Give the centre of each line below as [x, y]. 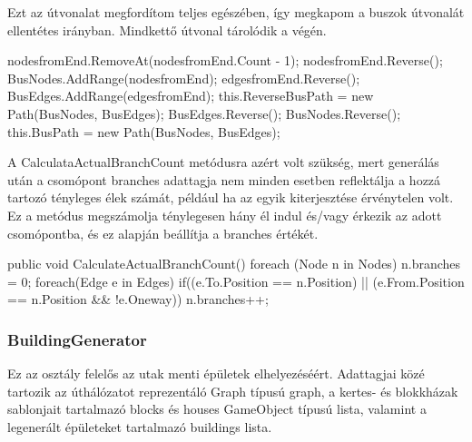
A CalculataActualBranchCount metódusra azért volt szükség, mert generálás [223, 162]
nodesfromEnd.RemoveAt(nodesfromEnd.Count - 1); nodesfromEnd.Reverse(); [225, 60]
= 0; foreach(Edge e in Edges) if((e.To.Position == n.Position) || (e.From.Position [236, 281]
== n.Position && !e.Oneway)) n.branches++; [138, 299]
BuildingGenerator [77, 339]
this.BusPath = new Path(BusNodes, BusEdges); [144, 131]
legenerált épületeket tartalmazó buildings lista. [140, 426]
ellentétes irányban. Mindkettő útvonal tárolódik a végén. [167, 29]
